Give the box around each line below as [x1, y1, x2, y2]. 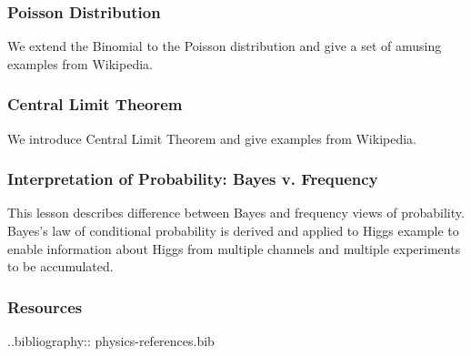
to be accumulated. [7, 257, 114, 276]
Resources [7, 295, 83, 318]
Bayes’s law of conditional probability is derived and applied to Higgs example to [7, 221, 459, 240]
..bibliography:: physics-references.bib [7, 331, 215, 351]
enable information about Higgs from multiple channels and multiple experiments [7, 239, 461, 258]
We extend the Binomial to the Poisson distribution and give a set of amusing [7, 36, 442, 56]
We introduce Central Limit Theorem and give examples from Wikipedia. [7, 128, 416, 147]
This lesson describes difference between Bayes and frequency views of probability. [7, 203, 465, 222]
